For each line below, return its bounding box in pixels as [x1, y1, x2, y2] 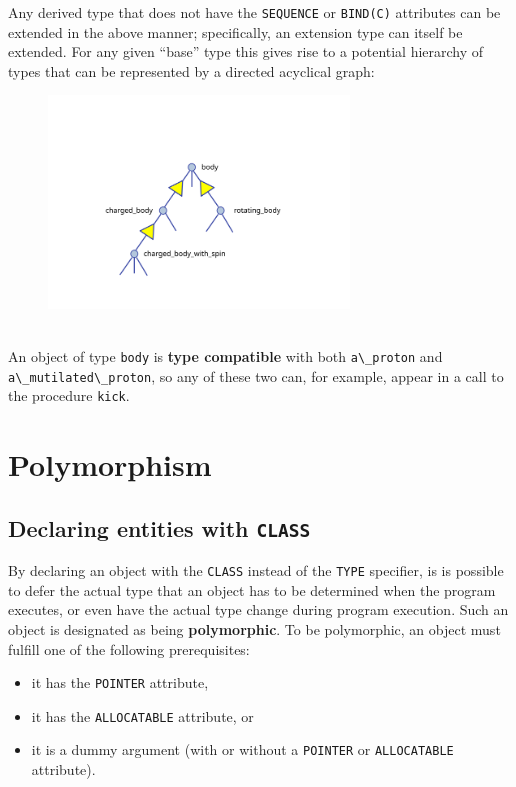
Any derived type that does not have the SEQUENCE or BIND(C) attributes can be [8, 2, 501, 22]
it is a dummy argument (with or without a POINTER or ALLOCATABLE [31, 739, 454, 760]
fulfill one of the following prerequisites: [8, 638, 250, 659]
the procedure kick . [8, 385, 130, 406]
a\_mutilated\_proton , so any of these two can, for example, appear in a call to [8, 365, 504, 386]
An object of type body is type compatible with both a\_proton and [8, 345, 443, 366]
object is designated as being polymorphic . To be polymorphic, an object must [8, 618, 501, 639]
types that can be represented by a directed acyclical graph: [8, 60, 375, 81]
